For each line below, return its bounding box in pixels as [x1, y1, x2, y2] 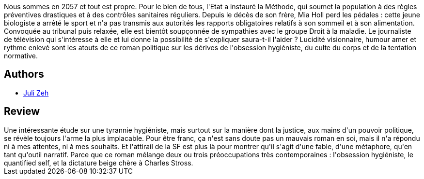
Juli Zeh [23, 88, 49, 97]
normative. [4, 52, 38, 60]
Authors [4, 68, 44, 81]
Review [4, 105, 40, 118]
